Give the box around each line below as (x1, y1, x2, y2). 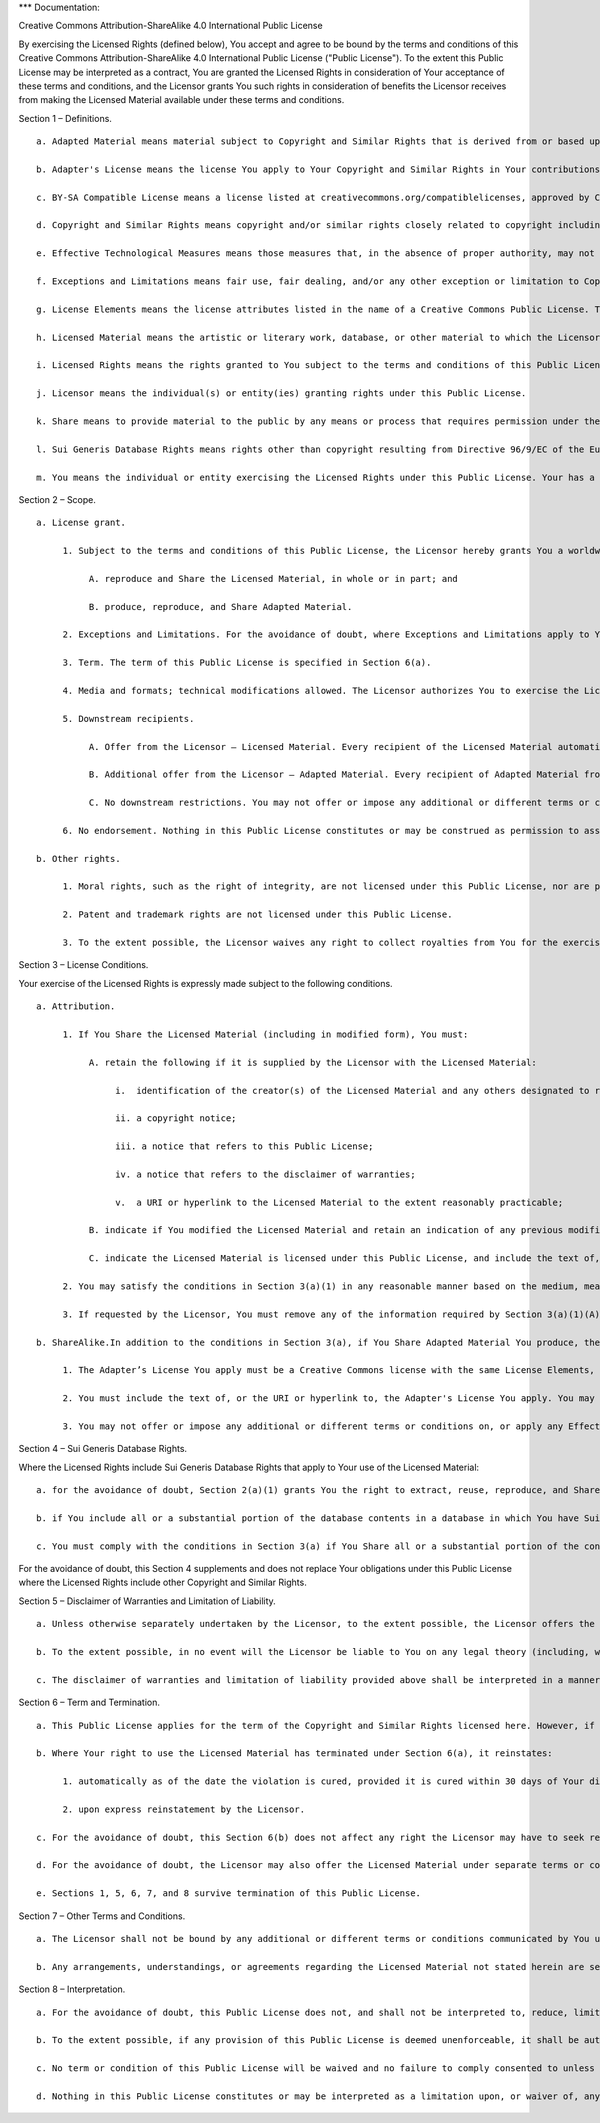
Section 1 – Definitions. (18, 112, 112, 124)
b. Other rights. (36, 853, 121, 864)
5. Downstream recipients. (62, 713, 195, 724)
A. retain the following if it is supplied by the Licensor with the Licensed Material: (88, 1056, 537, 1068)
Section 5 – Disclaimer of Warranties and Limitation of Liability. (18, 1595, 277, 1607)
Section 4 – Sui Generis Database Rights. (18, 1443, 188, 1455)
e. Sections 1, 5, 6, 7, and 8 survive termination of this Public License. (36, 1888, 422, 1899)
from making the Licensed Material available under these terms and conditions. (18, 94, 345, 106)
